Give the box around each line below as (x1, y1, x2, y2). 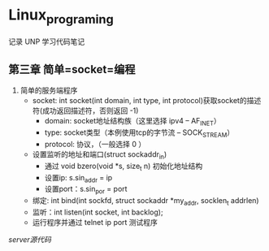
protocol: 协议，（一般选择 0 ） (44, 139, 146, 149)
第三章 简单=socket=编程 (8, 63, 136, 76)
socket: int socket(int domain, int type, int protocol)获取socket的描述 (32, 96, 262, 106)
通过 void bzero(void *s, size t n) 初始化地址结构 (44, 161, 203, 172)
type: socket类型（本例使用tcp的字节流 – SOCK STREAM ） (44, 128, 234, 139)
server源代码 (8, 234, 51, 245)
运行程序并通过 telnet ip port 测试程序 (32, 217, 158, 227)
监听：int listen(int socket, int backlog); (32, 207, 164, 217)
